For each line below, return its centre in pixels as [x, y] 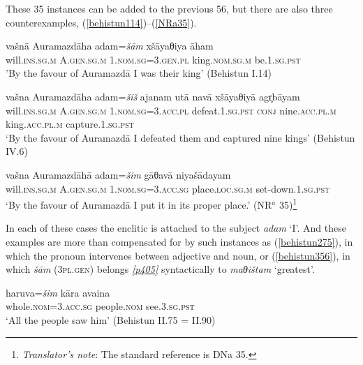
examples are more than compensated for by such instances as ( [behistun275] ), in [179, 241]
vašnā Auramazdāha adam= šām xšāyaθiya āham [110, 46]
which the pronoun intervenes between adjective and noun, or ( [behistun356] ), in [178, 255]
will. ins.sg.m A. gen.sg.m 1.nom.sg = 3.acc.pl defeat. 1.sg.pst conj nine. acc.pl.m [171, 110]
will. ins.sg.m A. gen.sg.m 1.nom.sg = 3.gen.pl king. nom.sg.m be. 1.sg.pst [153, 59]
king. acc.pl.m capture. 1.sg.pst [70, 124]
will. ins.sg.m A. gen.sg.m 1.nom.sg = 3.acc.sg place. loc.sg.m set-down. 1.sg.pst [168, 188]
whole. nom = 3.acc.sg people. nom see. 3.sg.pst [100, 306]
